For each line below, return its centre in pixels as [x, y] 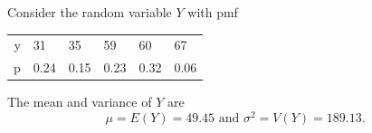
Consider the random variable [90, 12]
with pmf [213, 12]
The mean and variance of [80, 102]
